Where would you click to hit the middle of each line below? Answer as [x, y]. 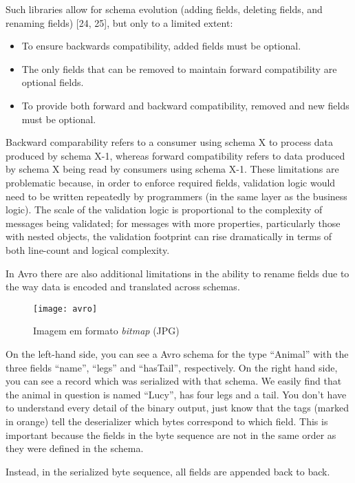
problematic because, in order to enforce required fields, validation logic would [171, 182]
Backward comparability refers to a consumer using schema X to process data [170, 142]
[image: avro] [65, 309]
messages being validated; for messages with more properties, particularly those [173, 223]
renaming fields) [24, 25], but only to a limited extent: [119, 22]
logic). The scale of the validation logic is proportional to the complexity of [164, 210]
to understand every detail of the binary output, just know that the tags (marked [177, 408]
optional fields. [53, 82]
